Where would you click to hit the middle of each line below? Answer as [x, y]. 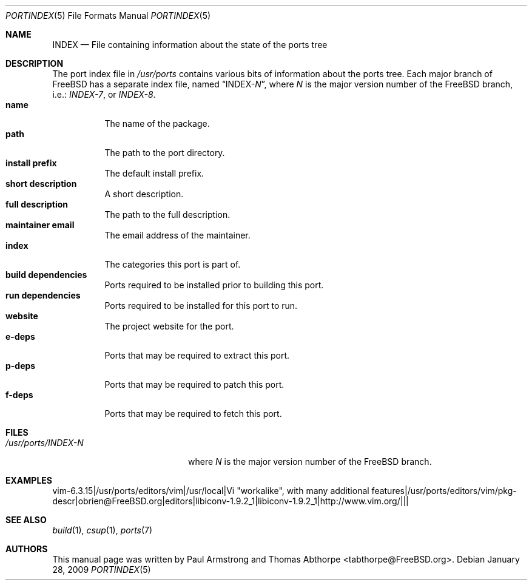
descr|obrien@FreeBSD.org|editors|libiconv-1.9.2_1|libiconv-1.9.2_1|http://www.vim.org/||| [231, 501]
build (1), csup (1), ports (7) [103, 530]
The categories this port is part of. [173, 264]
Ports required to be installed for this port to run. [201, 306]
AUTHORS [27, 549]
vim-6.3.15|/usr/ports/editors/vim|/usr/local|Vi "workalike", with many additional [211, 491]
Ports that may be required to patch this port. [194, 384]
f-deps [19, 395]
